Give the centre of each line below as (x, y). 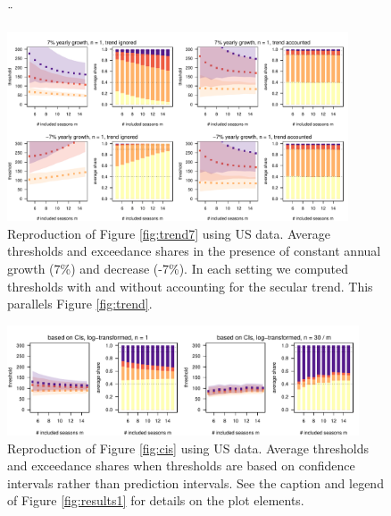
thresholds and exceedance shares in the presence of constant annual (194, 251)
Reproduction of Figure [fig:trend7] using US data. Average (169, 233)
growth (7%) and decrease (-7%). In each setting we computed (178, 269)
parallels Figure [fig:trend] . (80, 304)
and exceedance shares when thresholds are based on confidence (181, 465)
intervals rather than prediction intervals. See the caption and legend (195, 482)
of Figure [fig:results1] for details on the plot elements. (156, 500)
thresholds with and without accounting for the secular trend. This (190, 286)
